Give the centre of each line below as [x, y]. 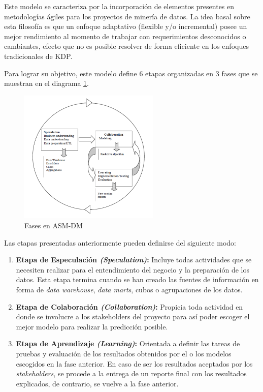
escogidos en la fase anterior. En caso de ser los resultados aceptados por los [134, 363]
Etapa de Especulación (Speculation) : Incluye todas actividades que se [134, 260]
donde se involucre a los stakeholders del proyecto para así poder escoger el [133, 316]
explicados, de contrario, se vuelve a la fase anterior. [97, 383]
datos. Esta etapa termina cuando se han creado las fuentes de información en [137, 279]
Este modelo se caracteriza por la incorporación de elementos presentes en [119, 6]
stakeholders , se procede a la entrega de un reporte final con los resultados [131, 373]
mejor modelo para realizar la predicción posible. [92, 326]
